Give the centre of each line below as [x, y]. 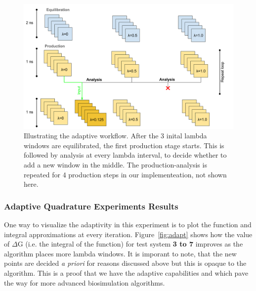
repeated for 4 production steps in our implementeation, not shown [125, 174]
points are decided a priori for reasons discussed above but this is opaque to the [125, 263]
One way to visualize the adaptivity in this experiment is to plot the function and [128, 224]
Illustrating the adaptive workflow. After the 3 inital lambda [115, 136]
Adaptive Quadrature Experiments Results [91, 206]
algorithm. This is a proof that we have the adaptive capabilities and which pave [126, 272]
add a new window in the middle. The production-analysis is [115, 164]
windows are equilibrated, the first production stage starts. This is [124, 145]
